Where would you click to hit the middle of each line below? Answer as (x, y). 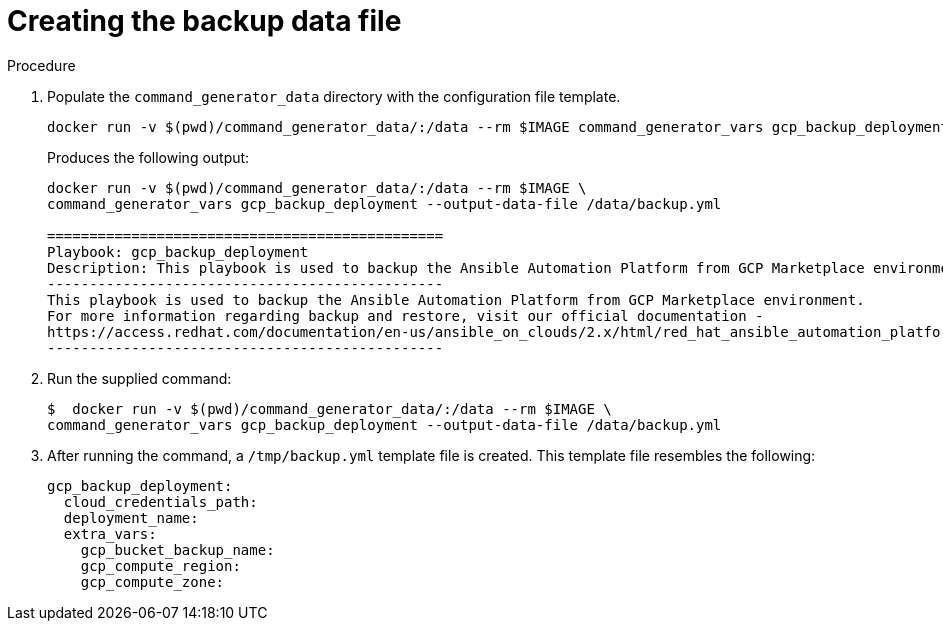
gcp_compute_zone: (152, 581)
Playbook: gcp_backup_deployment (178, 251)
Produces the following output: (148, 157)
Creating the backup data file (204, 21)
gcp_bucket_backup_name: (177, 549)
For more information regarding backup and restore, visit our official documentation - (405, 315)
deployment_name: (131, 517)
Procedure (41, 65)
